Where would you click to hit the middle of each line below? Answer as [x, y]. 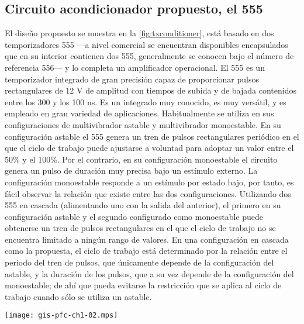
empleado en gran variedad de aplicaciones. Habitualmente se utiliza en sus [139, 113]
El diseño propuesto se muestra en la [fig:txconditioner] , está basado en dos [139, 33]
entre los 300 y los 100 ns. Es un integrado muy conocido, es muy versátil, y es [146, 101]
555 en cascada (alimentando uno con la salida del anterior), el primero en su [143, 205]
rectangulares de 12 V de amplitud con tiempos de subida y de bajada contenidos [151, 90]
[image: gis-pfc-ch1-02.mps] [61, 316]
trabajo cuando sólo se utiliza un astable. [78, 296]
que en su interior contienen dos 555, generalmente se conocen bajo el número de [149, 56]
